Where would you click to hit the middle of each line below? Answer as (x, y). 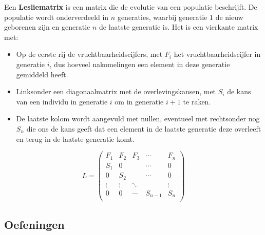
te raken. (197, 101)
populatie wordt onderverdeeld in (56, 17)
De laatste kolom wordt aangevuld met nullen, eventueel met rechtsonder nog (138, 119)
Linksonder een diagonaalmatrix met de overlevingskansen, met (116, 91)
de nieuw (229, 17)
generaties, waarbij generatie (162, 17)
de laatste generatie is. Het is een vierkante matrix (179, 27)
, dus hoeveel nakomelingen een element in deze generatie (140, 64)
